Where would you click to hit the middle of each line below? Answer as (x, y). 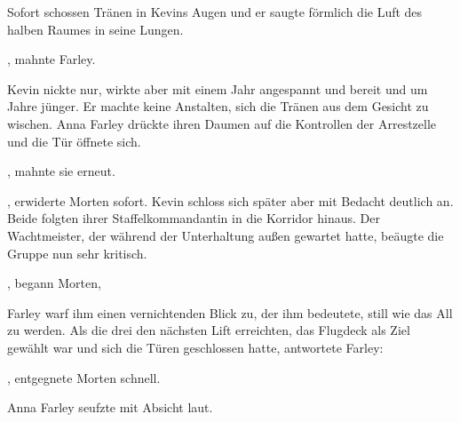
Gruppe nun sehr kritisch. (77, 253)
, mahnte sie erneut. (61, 171)
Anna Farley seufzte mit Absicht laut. (110, 407)
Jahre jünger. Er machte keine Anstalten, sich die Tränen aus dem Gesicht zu (218, 106)
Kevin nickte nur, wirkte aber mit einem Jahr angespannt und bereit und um (218, 88)
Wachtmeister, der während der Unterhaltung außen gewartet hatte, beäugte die (226, 235)
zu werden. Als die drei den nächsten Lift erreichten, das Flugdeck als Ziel (209, 330)
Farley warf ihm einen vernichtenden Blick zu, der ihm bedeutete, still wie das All (230, 312)
